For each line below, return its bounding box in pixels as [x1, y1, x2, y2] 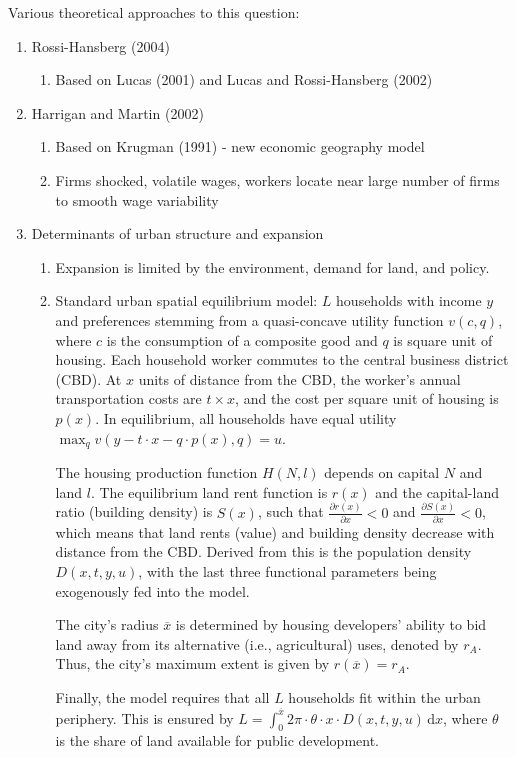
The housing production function [55, 461, 258, 482]
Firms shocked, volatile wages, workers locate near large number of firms [55, 169, 500, 190]
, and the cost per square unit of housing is [235, 388, 499, 409]
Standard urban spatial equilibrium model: [55, 290, 318, 311]
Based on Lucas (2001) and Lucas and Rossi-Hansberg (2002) [55, 69, 433, 90]
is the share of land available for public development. [55, 730, 380, 751]
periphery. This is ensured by [55, 707, 234, 728]
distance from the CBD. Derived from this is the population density [55, 541, 472, 562]
